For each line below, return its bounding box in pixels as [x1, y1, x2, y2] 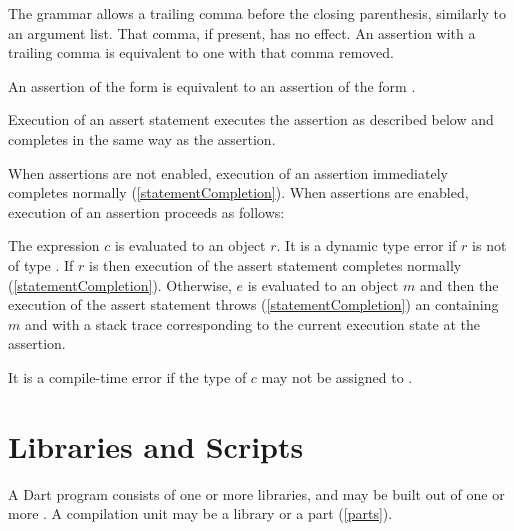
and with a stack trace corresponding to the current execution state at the [24, 313, 480, 334]
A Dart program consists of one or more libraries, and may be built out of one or [8, 483, 505, 504]
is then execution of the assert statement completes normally [88, 254, 462, 275]
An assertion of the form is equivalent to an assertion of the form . [8, 75, 416, 96]
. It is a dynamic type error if [276, 235, 457, 256]
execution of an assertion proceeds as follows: [8, 201, 285, 222]
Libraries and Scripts [8, 425, 304, 466]
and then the [419, 274, 499, 295]
